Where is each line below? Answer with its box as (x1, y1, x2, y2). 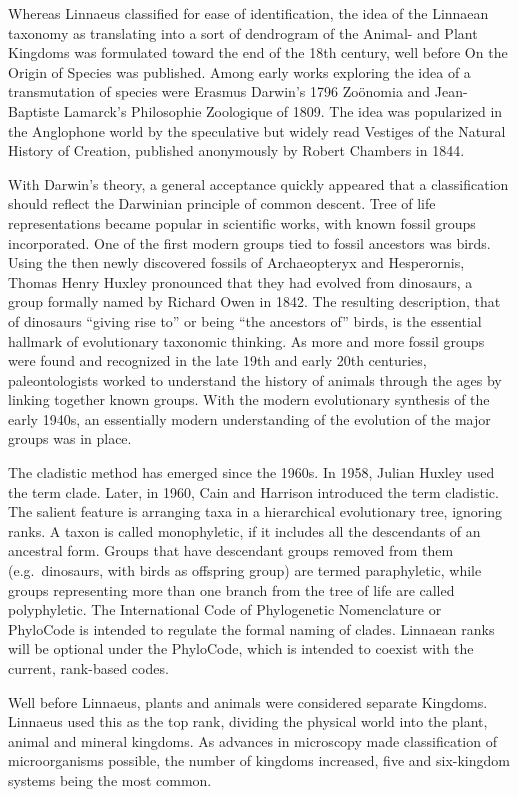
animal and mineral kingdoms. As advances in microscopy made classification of (8, 730, 497, 751)
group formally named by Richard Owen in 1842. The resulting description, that (8, 291, 501, 312)
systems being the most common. (8, 769, 212, 790)
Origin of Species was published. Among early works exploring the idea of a (8, 61, 471, 82)
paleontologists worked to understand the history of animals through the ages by (8, 369, 502, 390)
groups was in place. (8, 428, 132, 449)
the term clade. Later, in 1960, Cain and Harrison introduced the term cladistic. (8, 481, 499, 502)
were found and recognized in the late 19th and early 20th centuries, (8, 350, 427, 371)
